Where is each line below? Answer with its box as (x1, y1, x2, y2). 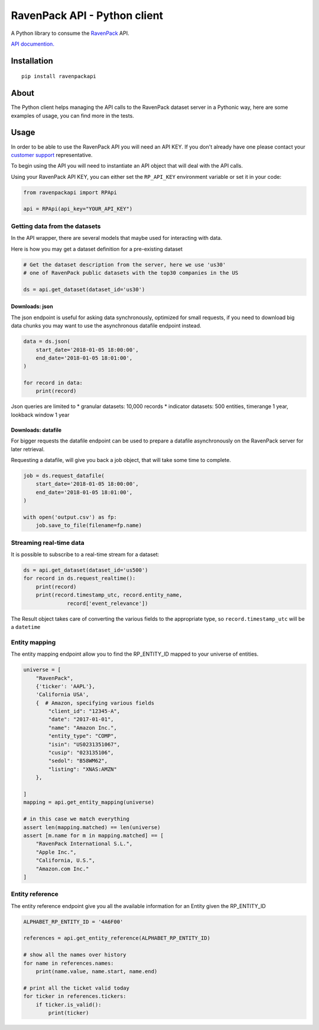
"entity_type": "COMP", (48, 733, 118, 740)
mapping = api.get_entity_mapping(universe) (23, 799, 155, 806)
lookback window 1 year (11, 411, 70, 418)
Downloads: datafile (11, 426, 62, 434)
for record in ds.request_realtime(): (23, 575, 136, 582)
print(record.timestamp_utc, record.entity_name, (35, 592, 183, 598)
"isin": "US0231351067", (48, 741, 121, 747)
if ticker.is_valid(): (35, 1001, 102, 1008)
